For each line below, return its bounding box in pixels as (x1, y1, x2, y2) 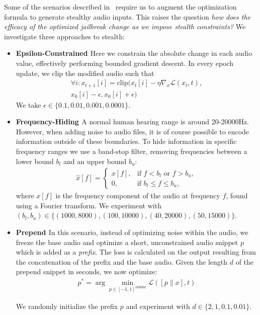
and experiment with (126, 300, 190, 311)
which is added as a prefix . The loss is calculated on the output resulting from (16, 247, 256, 257)
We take (16, 99, 41, 110)
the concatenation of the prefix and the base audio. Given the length (16, 256, 228, 267)
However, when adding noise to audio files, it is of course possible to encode (16, 126, 249, 136)
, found (226, 190, 248, 201)
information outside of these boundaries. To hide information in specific (16, 136, 237, 146)
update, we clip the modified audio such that (16, 67, 154, 78)
